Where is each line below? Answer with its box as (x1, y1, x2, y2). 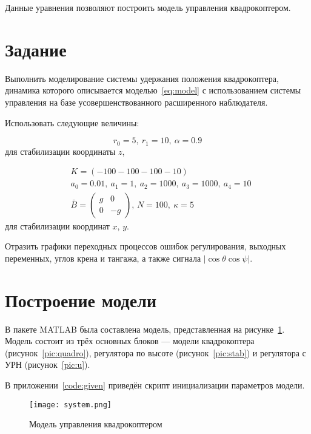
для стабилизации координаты (5, 144, 116, 157)
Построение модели (5, 287, 157, 312)
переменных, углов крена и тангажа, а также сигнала (5, 251, 201, 264)
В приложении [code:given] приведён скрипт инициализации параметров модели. (5, 378, 305, 391)
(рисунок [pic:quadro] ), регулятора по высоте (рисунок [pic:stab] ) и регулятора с (5, 346, 306, 359)
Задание (5, 36, 67, 61)
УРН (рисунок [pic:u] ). (5, 358, 90, 371)
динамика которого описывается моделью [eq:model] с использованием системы (5, 84, 301, 97)
